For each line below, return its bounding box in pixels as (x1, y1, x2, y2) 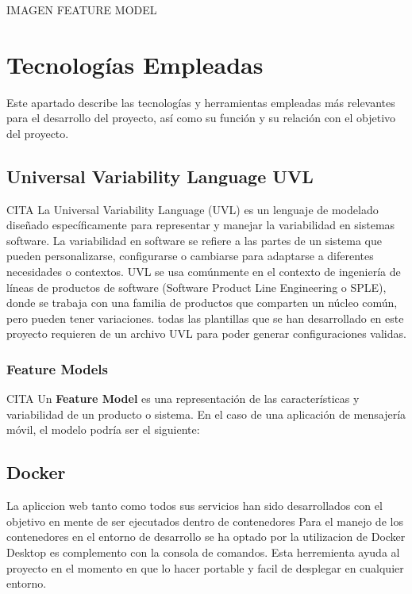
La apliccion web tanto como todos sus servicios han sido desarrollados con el (6, 497, 383, 514)
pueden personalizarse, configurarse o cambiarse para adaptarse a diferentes (6, 247, 374, 264)
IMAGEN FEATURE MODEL (6, 2, 157, 17)
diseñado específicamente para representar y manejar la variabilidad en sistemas (6, 217, 395, 233)
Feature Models (6, 358, 108, 378)
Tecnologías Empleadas (6, 48, 264, 80)
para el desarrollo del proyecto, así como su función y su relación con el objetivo (6, 109, 396, 126)
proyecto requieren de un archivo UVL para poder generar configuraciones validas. (6, 325, 406, 342)
